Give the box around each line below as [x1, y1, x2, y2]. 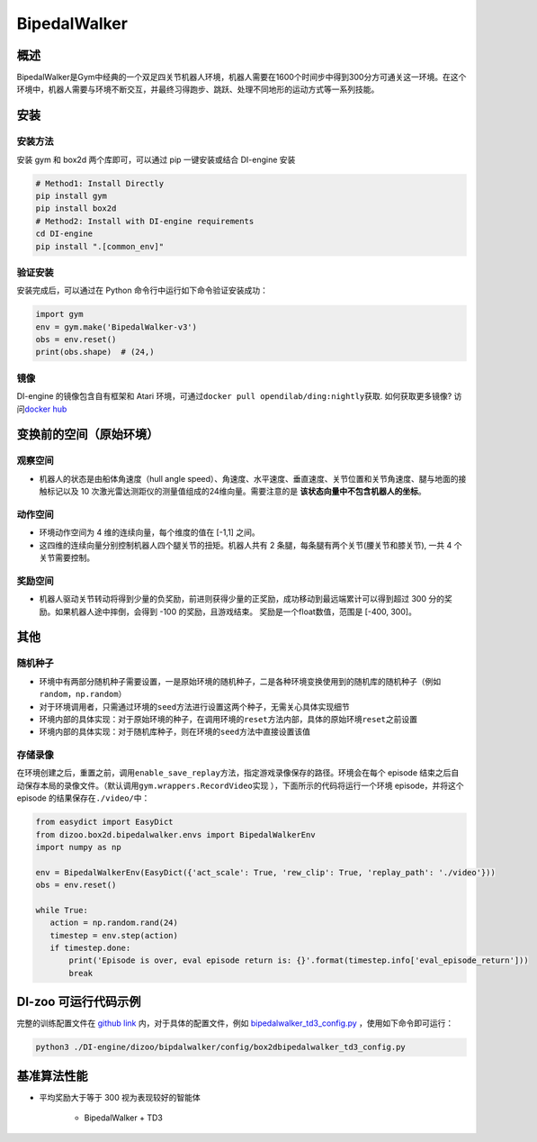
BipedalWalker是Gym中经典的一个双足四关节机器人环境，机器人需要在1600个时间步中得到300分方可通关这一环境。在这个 [16, 72, 467, 83]
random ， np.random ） [39, 689, 127, 700]
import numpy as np [35, 842, 121, 852]
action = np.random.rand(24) [49, 918, 179, 928]
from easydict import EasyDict [35, 817, 175, 828]
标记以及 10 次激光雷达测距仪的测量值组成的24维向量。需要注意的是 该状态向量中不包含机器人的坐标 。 [46, 486, 426, 497]
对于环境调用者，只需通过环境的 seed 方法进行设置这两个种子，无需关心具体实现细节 [39, 701, 350, 711]
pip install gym [35, 190, 108, 201]
